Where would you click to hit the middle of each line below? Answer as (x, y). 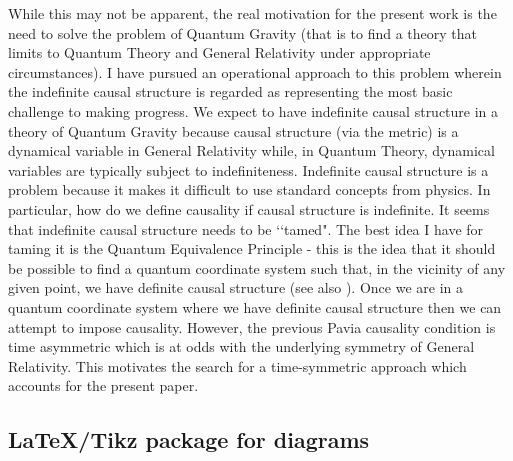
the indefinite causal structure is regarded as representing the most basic (230, 91)
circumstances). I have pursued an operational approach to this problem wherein (255, 71)
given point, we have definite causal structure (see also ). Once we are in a (235, 287)
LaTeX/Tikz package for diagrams (189, 439)
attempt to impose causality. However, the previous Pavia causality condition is (252, 326)
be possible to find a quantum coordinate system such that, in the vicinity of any (257, 267)
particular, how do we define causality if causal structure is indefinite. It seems (249, 208)
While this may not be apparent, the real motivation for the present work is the (252, 13)
